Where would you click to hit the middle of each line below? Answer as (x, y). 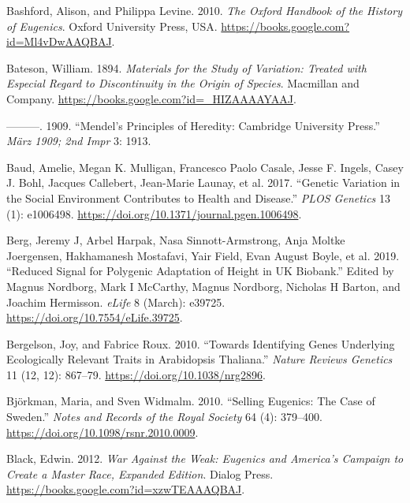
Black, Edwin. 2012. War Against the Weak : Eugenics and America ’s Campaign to (205, 458)
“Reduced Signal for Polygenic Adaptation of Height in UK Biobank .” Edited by (200, 271)
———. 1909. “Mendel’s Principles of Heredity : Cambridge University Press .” (193, 125)
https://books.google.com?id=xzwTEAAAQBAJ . (126, 489)
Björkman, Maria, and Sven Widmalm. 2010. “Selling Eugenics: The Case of (191, 401)
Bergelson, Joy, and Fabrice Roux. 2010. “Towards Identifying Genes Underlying (201, 343)
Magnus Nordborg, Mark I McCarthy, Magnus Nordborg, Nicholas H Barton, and (203, 286)
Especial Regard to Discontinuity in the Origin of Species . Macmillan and (183, 83)
